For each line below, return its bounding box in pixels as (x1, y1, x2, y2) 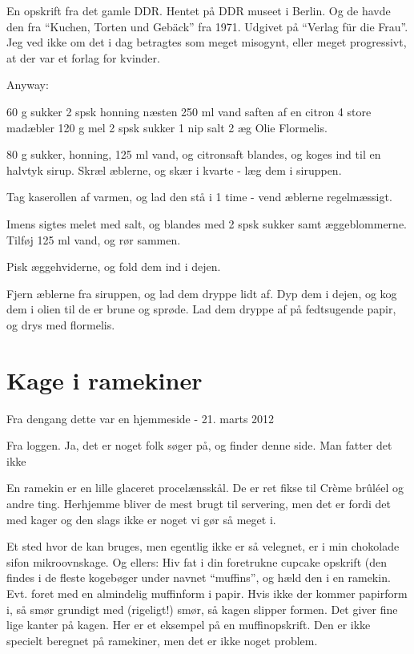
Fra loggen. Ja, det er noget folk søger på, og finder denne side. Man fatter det (6, 437, 392, 454)
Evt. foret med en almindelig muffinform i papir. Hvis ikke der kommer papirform (6, 584, 408, 601)
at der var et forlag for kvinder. (6, 49, 160, 66)
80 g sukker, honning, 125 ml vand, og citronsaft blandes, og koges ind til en (6, 146, 381, 163)
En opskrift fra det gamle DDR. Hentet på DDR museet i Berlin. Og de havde (6, 2, 391, 18)
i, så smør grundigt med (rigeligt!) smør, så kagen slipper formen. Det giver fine (6, 600, 398, 617)
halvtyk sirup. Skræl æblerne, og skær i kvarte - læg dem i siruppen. (6, 161, 342, 178)
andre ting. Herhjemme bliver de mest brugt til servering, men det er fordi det (6, 495, 391, 511)
